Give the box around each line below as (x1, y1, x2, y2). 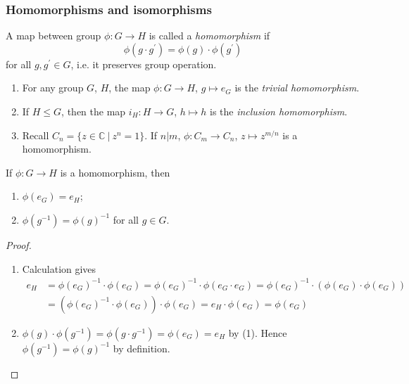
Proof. (6, 237, 32, 252)
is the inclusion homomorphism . (209, 104, 348, 118)
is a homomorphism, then (60, 165, 170, 179)
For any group (22, 80, 84, 95)
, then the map (61, 104, 126, 118)
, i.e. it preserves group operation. (70, 56, 217, 71)
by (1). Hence (228, 325, 287, 340)
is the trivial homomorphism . (234, 80, 360, 95)
